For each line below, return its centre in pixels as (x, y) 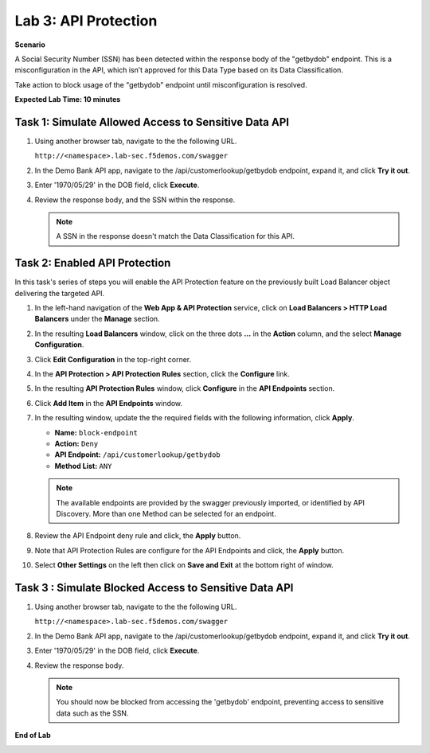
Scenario (30, 45)
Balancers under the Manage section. (97, 319)
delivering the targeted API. (60, 293)
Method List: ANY (83, 466)
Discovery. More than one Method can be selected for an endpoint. (166, 513)
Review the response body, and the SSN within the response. (135, 200)
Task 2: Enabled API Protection (93, 263)
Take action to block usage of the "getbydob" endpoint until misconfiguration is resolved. (161, 84)
